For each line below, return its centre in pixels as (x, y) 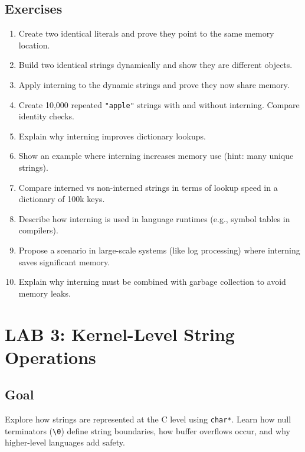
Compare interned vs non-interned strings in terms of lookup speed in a (148, 187)
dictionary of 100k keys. (62, 199)
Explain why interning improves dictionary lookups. (112, 136)
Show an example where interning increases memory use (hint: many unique (156, 156)
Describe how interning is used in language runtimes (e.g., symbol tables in (154, 218)
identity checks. (46, 116)
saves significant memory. (64, 261)
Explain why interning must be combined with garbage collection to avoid (152, 282)
